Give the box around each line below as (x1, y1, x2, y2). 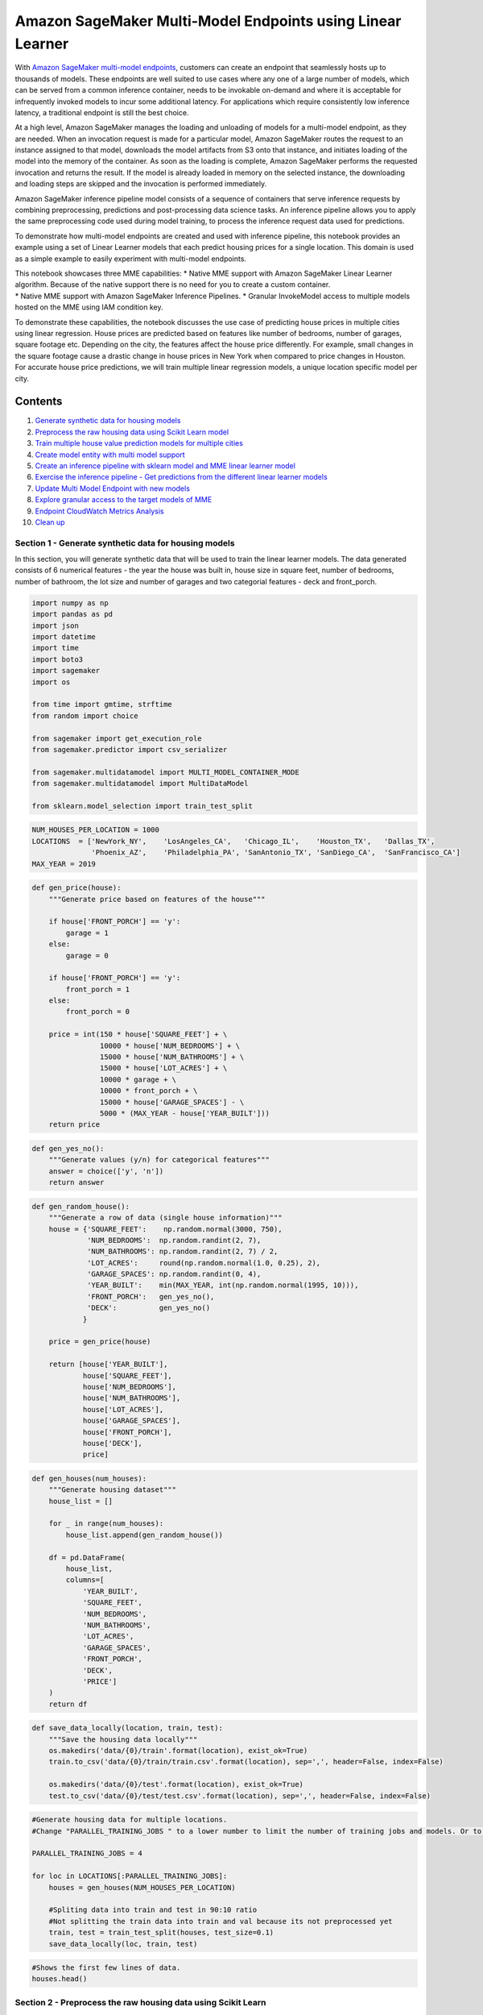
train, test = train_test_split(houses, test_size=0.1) (48, 1928, 275, 1938)
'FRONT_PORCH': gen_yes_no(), (87, 1292, 215, 1301)
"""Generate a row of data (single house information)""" (48, 1213, 283, 1223)
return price (48, 1120, 101, 1129)
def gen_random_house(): (31, 1202, 130, 1211)
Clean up (35, 517, 65, 527)
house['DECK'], (82, 1439, 142, 1448)
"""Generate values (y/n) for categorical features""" (48, 1155, 270, 1165)
